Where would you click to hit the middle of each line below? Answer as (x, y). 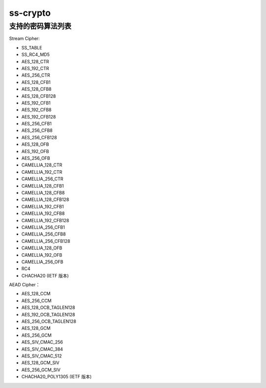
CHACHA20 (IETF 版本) (45, 275)
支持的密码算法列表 (40, 26)
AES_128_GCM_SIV (40, 363)
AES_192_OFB (35, 151)
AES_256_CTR (36, 75)
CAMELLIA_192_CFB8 (43, 213)
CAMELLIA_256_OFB (42, 262)
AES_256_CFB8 (37, 130)
